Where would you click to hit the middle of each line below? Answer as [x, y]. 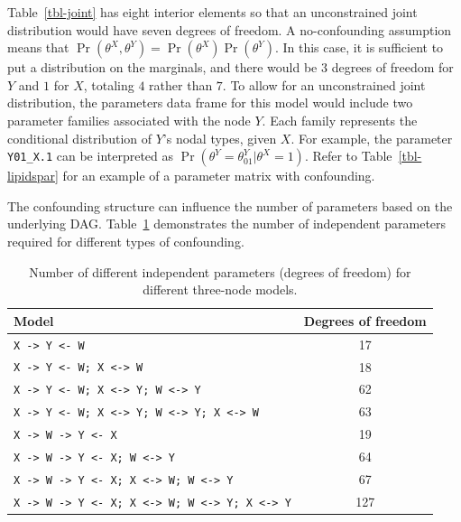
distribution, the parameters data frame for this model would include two [210, 103]
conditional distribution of [80, 138]
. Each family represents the [340, 120]
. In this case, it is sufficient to [359, 47]
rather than [181, 84]
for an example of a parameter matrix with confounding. [219, 176]
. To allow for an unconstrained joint [324, 84]
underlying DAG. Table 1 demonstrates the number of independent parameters [227, 224]
